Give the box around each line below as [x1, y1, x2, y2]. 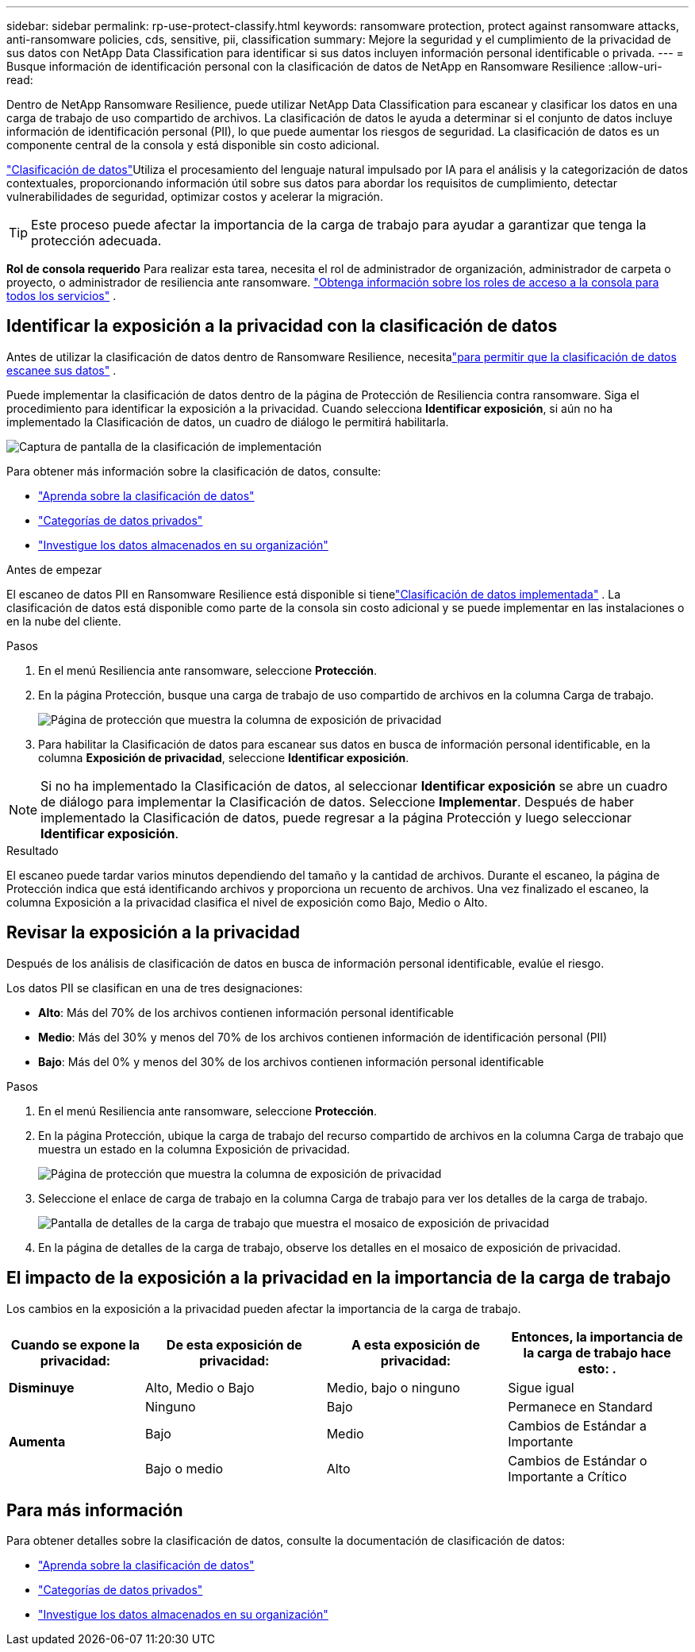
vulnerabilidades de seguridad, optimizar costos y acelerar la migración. [6, 190, 383, 203]
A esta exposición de [351, 1336, 480, 1353]
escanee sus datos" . [6, 363, 117, 377]
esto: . [578, 1360, 616, 1377]
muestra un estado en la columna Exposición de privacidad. [38, 1142, 351, 1156]
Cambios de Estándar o [508, 1452, 647, 1469]
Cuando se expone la [10, 1336, 140, 1353]
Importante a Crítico [508, 1468, 628, 1484]
